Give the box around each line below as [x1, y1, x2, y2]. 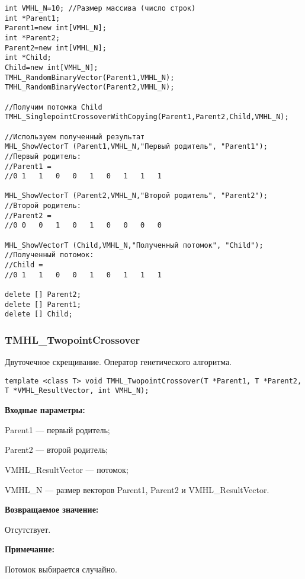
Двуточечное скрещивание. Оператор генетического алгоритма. [5, 356, 232, 368]
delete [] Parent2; [5, 290, 81, 299]
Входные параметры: [5, 404, 85, 416]
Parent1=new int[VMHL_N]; [5, 24, 107, 33]
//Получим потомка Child [5, 103, 102, 111]
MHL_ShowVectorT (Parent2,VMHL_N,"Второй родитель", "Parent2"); [5, 191, 268, 200]
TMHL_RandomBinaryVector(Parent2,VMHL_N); [5, 83, 175, 92]
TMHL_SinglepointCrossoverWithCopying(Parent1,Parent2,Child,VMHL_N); [5, 113, 289, 121]
